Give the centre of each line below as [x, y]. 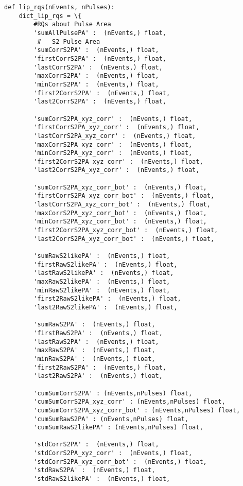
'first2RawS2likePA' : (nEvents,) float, [107, 299]
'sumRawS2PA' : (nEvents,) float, [94, 325]
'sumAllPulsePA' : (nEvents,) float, [100, 33]
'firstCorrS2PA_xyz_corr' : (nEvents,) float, [117, 127]
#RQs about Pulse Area [72, 24]
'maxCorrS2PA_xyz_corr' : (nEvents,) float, [113, 144]
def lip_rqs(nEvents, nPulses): [59, 7]
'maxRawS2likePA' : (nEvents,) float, [102, 282]
